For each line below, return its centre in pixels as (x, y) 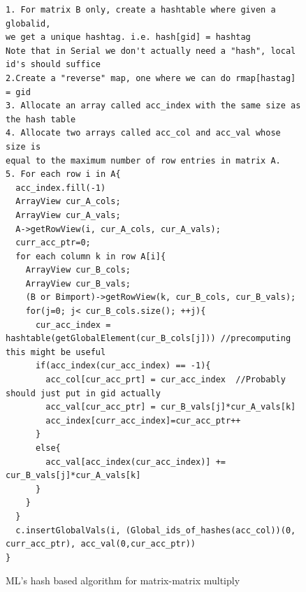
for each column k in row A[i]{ (91, 256)
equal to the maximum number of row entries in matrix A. (143, 160)
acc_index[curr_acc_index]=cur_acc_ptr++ (143, 420)
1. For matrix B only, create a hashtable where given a (141, 10)
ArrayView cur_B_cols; (78, 270)
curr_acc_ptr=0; (53, 243)
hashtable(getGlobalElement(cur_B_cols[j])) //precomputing (148, 339)
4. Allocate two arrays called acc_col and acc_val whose (143, 133)
